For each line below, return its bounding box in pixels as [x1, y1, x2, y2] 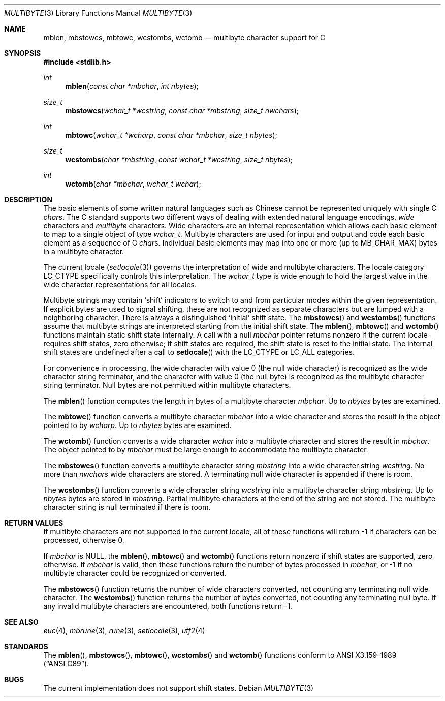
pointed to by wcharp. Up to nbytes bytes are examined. [43, 421, 232, 430]
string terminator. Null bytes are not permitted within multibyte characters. [43, 381, 291, 389]
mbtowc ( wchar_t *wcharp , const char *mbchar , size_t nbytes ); [65, 131, 277, 139]
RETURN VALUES [4, 519, 63, 527]
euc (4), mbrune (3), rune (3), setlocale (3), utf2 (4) [43, 626, 205, 635]
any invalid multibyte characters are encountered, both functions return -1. [43, 602, 293, 611]
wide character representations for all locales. [43, 280, 197, 289]
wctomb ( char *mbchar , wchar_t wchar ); [65, 179, 201, 188]
